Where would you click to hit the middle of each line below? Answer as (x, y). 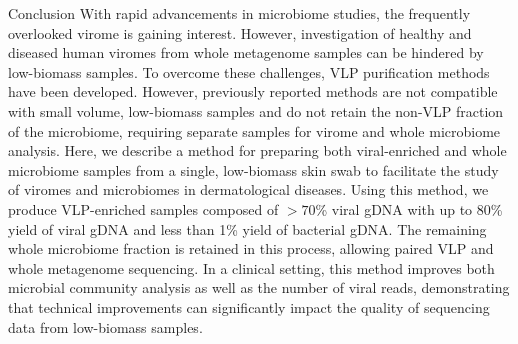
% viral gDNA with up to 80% (409, 208)
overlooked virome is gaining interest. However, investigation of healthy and (240, 32)
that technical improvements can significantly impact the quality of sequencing (249, 306)
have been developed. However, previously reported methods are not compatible (253, 91)
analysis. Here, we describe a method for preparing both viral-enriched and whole (257, 150)
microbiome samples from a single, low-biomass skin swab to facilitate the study (253, 169)
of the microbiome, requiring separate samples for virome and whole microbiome (254, 130)
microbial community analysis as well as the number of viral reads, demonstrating (259, 287)
